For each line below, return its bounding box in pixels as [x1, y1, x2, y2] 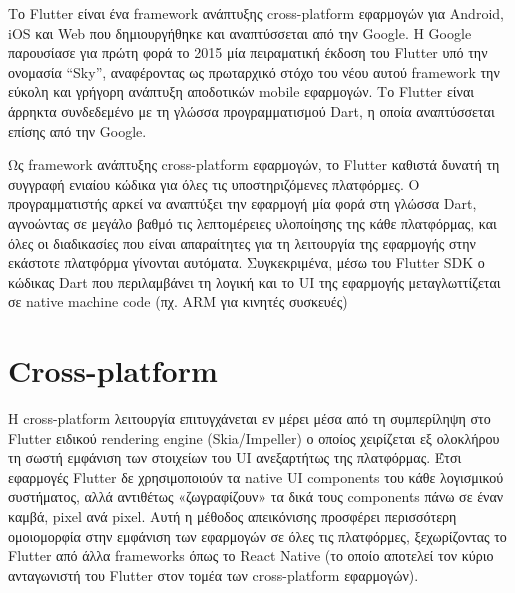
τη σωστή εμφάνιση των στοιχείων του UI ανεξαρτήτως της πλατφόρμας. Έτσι [8, 447, 462, 468]
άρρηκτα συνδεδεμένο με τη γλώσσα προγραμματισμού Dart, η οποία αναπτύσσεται [8, 100, 495, 121]
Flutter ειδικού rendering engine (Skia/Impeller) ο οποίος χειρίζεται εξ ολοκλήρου [8, 427, 500, 448]
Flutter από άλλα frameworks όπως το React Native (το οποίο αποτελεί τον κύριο [8, 545, 494, 566]
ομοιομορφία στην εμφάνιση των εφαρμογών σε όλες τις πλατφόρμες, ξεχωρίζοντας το [8, 525, 507, 546]
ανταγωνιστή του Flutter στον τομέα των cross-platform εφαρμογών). [8, 564, 419, 585]
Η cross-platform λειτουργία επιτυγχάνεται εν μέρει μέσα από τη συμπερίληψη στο [8, 408, 491, 429]
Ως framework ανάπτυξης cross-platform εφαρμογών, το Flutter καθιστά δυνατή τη [8, 154, 500, 175]
